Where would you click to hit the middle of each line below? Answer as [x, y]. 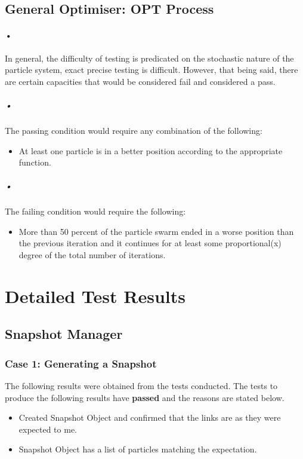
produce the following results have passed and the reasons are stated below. [145, 397]
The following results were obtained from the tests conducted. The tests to [141, 386]
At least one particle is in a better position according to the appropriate [151, 150]
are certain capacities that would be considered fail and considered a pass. [140, 81]
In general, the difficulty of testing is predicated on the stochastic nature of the [149, 58]
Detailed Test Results [95, 296]
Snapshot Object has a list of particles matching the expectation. [138, 449]
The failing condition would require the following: [95, 211]
